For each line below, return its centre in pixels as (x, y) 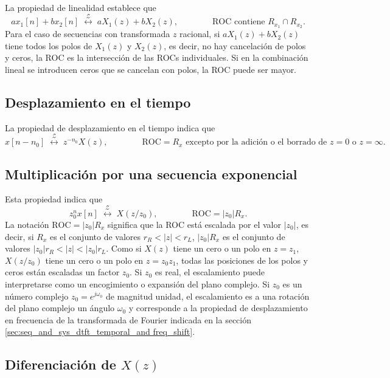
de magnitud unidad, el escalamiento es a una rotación (207, 296)
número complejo (37, 296)
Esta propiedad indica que (54, 199)
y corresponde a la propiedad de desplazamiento (218, 308)
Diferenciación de (61, 364)
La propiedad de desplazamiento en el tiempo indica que (110, 127)
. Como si (124, 248)
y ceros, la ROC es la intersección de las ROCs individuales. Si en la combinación (157, 57)
